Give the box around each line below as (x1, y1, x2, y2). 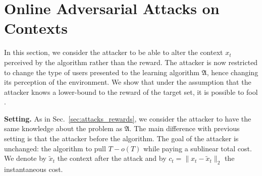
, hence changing (206, 67, 258, 77)
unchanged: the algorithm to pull (4, 143, 106, 153)
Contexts (4, 18, 68, 38)
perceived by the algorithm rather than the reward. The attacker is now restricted (4, 56, 258, 67)
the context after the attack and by (57, 153, 167, 163)
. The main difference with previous (129, 123, 240, 134)
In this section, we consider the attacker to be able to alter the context (4, 47, 223, 57)
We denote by (4, 153, 46, 163)
